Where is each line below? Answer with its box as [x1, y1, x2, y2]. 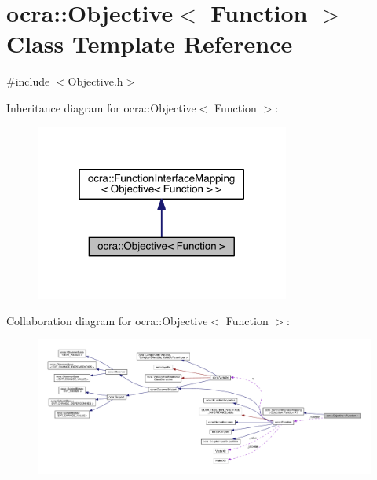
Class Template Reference [6, 27, 293, 60]
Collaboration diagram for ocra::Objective [6, 312, 208, 328]
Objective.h [68, 73, 123, 90]
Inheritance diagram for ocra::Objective [6, 99, 196, 115]
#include [6, 73, 50, 90]
